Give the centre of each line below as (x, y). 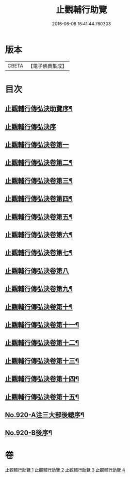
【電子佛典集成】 (47, 66)
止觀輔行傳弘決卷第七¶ (39, 253)
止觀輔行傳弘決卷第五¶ (39, 217)
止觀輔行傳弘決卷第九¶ (39, 289)
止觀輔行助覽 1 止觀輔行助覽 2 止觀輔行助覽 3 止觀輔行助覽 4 (65, 470)
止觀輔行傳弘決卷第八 (37, 271)
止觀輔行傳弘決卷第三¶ (39, 181)
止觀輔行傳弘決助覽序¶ (39, 109)
